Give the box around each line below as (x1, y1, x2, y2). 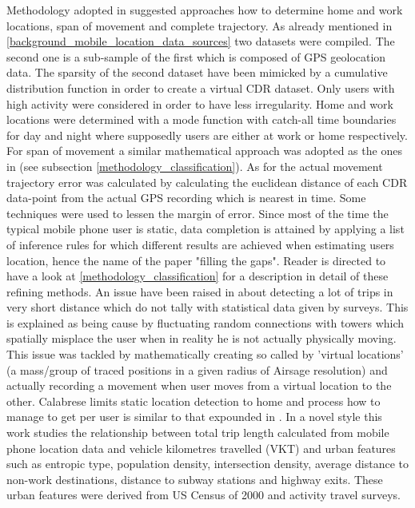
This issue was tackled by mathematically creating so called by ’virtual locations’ (6, 346, 404, 363)
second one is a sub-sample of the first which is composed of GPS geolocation (6, 48, 386, 65)
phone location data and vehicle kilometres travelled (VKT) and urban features (6, 439, 396, 456)
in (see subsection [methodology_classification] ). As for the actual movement (6, 157, 383, 174)
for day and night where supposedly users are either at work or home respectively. (6, 126, 408, 143)
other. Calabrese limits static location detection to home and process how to (6, 392, 381, 409)
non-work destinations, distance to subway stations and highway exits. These (6, 470, 383, 487)
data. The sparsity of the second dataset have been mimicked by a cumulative (6, 64, 388, 81)
